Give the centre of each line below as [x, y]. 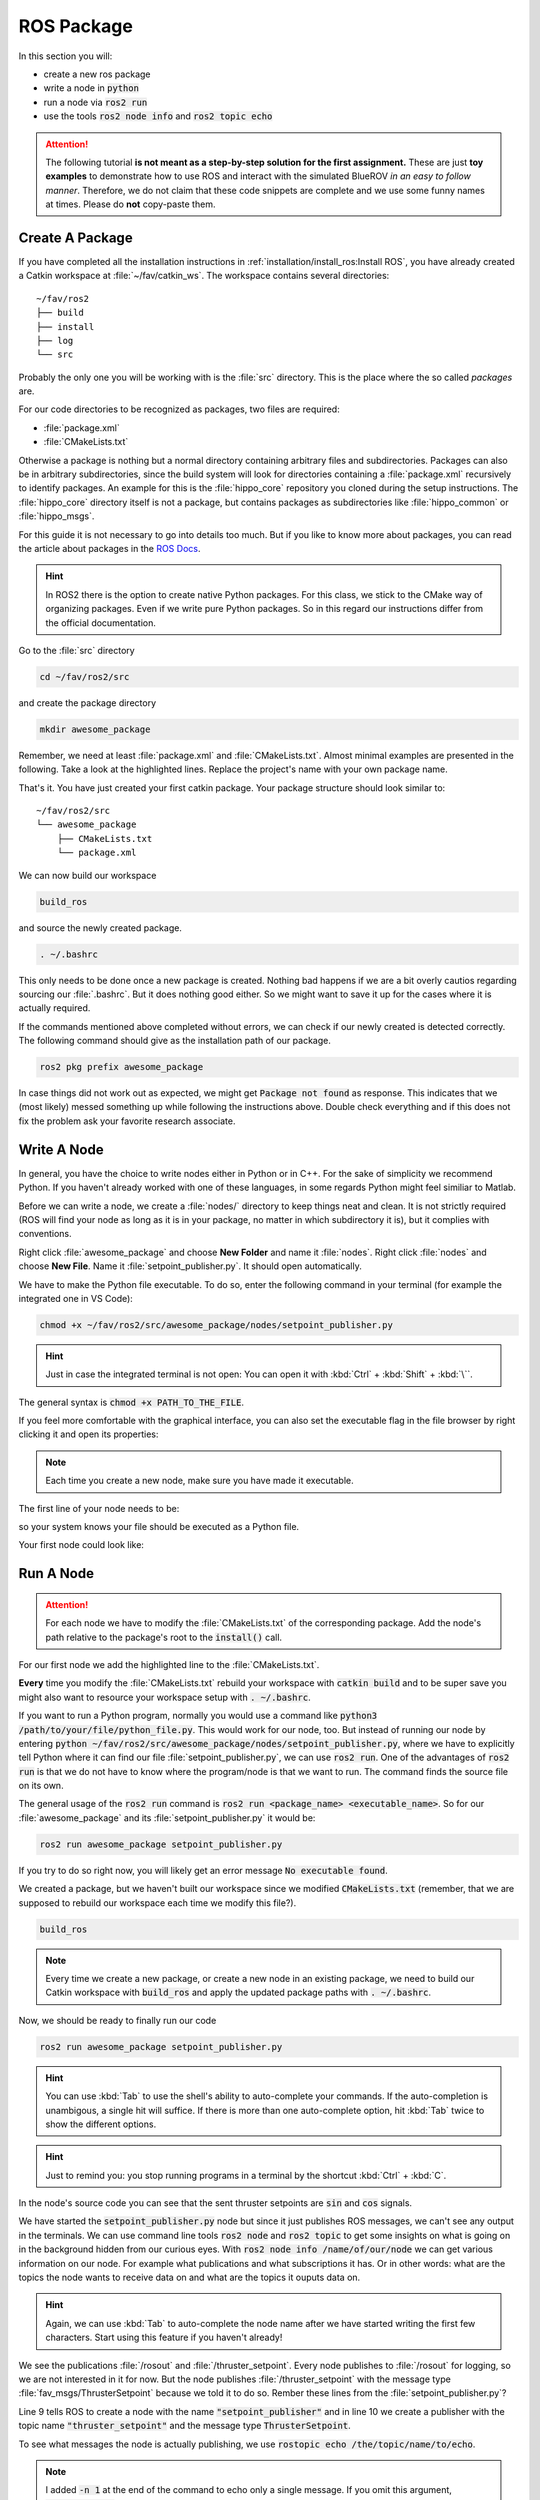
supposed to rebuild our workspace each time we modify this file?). [157, 1902]
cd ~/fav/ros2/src [84, 676]
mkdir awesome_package [95, 729]
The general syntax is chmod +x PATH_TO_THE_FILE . [131, 1402]
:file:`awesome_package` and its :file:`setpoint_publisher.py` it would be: [167, 1817]
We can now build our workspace [87, 875]
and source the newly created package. [100, 927]
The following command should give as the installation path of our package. [175, 1041]
